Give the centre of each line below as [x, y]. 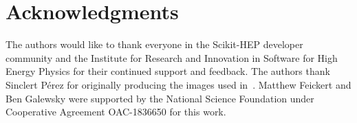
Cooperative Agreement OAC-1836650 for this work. [116, 112]
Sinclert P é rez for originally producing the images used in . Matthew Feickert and [178, 84]
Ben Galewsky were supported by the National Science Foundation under [160, 98]
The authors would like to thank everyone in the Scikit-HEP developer [154, 44]
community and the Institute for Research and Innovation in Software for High [172, 57]
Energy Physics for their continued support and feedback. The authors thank [168, 71]
